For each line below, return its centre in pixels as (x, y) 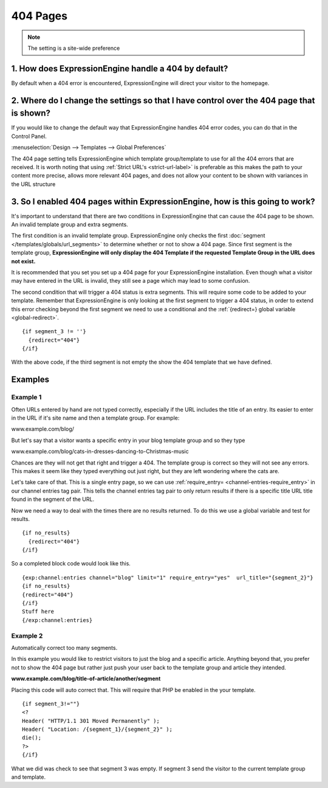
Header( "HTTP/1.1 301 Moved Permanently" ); (91, 721)
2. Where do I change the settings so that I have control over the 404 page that (163, 100)
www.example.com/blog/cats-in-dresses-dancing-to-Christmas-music (100, 451)
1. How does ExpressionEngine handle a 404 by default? (120, 68)
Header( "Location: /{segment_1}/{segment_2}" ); (97, 729)
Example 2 (27, 635)
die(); (32, 738)
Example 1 (26, 397)
